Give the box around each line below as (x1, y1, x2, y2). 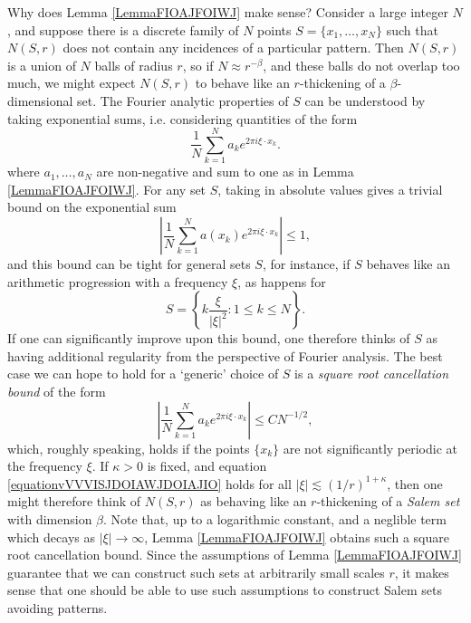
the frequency (7, 456, 82, 475)
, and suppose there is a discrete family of (7, 20, 239, 39)
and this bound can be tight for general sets (7, 254, 251, 273)
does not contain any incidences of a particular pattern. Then (62, 38, 404, 57)
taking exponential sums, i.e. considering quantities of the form (7, 109, 358, 128)
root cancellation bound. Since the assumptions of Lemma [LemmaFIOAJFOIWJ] (7, 545, 462, 564)
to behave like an (195, 73, 290, 92)
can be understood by (304, 91, 426, 110)
